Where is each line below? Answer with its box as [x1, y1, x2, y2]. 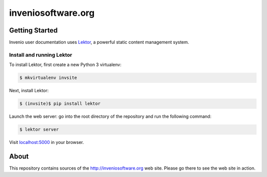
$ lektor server [19, 127, 59, 133]
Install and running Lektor [9, 51, 73, 58]
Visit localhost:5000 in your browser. [9, 140, 84, 145]
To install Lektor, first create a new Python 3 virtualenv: [9, 62, 122, 68]
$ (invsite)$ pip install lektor [19, 101, 101, 106]
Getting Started [9, 26, 58, 35]
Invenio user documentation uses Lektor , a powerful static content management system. [9, 39, 189, 45]
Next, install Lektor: [9, 88, 49, 94]
